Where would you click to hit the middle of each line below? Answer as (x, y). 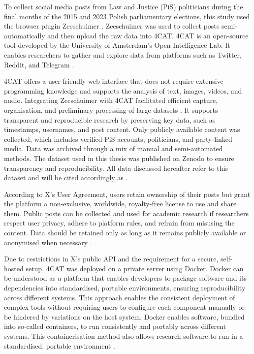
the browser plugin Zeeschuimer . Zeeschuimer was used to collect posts (112, 26)
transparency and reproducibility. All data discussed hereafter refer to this (116, 168)
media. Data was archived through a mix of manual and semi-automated (113, 148)
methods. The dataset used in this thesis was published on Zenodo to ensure (119, 158)
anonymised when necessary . (48, 242)
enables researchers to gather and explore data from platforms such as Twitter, (123, 54)
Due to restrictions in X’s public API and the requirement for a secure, (111, 259)
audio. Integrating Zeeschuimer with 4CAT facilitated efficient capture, (111, 100)
